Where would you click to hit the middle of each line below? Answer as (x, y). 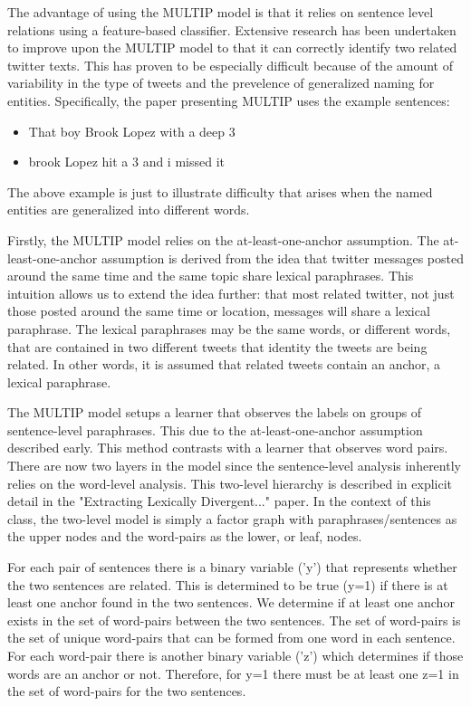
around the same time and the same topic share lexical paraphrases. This (211, 276)
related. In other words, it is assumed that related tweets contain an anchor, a (224, 364)
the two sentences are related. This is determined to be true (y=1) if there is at (228, 584)
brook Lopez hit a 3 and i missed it (127, 162)
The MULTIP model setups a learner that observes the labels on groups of (215, 412)
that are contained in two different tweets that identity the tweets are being (217, 346)
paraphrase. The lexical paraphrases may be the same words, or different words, (229, 328)
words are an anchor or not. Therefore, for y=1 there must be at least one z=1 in (233, 673)
